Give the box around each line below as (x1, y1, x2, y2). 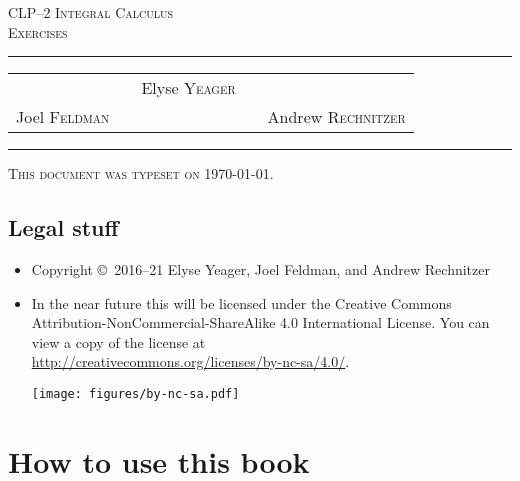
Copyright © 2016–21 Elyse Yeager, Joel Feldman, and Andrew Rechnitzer (31, 258, 490, 279)
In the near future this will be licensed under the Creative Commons (31, 292, 452, 313)
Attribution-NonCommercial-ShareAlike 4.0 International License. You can (31, 312, 490, 333)
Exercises (8, 21, 68, 42)
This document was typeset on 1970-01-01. (8, 163, 274, 184)
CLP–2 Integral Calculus (8, 2, 174, 22)
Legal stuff (8, 212, 119, 243)
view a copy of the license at (31, 331, 206, 352)
